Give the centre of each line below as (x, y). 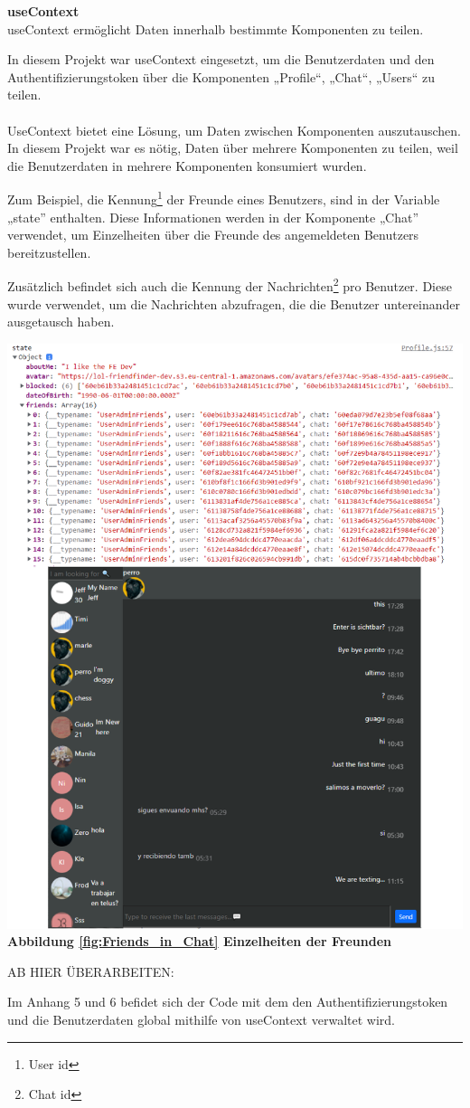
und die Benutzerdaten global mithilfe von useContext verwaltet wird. (201, 1019)
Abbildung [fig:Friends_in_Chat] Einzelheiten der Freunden (199, 941)
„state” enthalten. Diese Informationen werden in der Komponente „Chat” (213, 217)
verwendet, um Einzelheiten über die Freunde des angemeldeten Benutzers (213, 235)
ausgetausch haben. (61, 322)
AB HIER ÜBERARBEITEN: (91, 971)
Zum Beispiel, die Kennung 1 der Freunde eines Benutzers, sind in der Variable (224, 198)
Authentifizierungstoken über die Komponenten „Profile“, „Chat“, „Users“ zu (221, 76)
